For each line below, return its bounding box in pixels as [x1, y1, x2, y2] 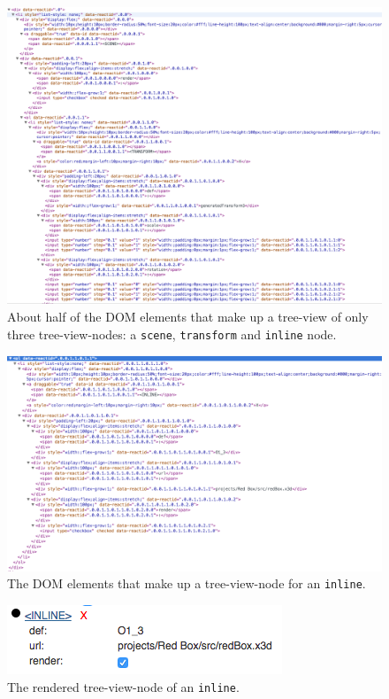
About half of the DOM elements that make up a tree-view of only [7, 307, 369, 325]
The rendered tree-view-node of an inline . [7, 677, 240, 695]
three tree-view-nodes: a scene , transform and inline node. [7, 324, 337, 343]
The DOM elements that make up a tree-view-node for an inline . [7, 574, 366, 593]
